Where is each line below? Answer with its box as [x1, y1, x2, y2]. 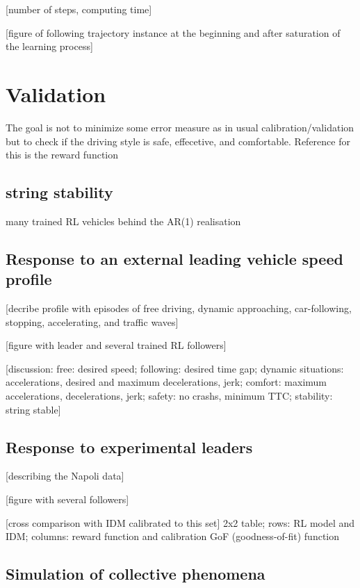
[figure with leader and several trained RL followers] [6, 338, 227, 352]
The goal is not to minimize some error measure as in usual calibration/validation [6, 120, 354, 134]
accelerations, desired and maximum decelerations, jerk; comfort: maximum [6, 375, 327, 389]
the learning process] [6, 39, 93, 54]
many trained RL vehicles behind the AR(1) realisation [6, 213, 241, 228]
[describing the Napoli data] [6, 468, 124, 483]
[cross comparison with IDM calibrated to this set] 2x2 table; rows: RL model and [6, 515, 355, 530]
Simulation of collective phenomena [6, 563, 265, 585]
